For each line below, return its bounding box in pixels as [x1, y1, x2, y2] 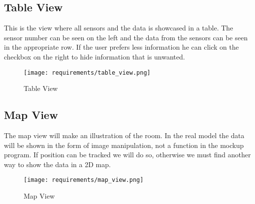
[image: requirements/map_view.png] [24, 176, 144, 184]
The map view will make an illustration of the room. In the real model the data [4, 130, 245, 141]
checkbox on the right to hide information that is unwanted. [4, 51, 185, 61]
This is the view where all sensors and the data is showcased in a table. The [4, 23, 233, 33]
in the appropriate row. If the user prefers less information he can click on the [4, 42, 239, 52]
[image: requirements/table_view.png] [24, 69, 151, 76]
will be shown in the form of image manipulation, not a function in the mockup [4, 140, 244, 150]
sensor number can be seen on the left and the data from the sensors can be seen [4, 32, 248, 42]
